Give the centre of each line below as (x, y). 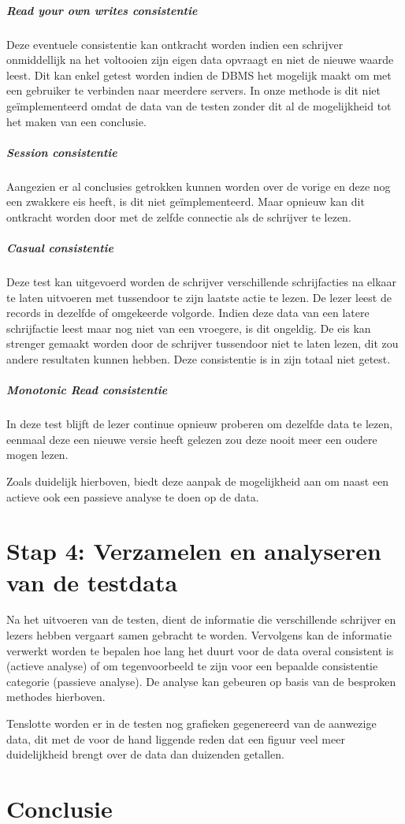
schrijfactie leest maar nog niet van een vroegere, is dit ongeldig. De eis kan (189, 328)
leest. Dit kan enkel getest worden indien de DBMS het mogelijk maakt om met (199, 75)
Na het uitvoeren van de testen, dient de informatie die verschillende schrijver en (201, 619)
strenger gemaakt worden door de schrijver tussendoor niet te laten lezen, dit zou (202, 343)
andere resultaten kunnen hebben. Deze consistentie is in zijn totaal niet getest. (199, 359)
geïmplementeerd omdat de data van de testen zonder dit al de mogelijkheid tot (199, 105)
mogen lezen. (37, 455)
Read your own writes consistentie (102, 10)
